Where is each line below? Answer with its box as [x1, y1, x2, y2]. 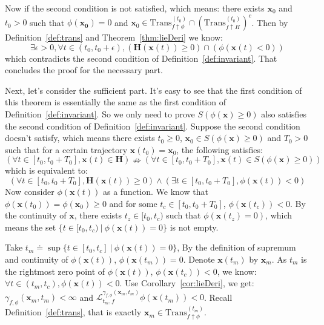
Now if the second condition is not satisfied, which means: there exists [5, 2, 265, 14]
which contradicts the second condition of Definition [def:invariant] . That [5, 51, 277, 64]
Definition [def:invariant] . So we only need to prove [5, 108, 195, 120]
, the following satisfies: [176, 143, 263, 156]
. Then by [251, 16, 288, 28]
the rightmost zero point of [5, 264, 105, 277]
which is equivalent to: [5, 164, 88, 177]
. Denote [183, 253, 215, 265]
